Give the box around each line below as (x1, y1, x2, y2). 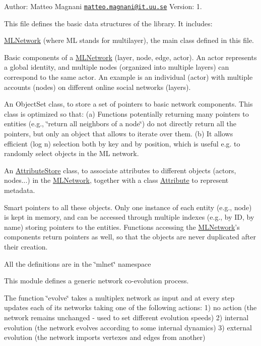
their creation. (4, 241, 48, 252)
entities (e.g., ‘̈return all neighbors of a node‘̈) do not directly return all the (4, 118, 236, 129)
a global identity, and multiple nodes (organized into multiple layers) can (4, 62, 229, 72)
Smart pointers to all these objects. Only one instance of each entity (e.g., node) (4, 202, 252, 212)
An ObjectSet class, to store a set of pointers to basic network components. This (4, 98, 253, 109)
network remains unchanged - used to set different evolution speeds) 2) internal (4, 312, 249, 322)
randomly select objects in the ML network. (4, 148, 139, 159)
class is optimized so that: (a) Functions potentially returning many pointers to (4, 108, 249, 119)
